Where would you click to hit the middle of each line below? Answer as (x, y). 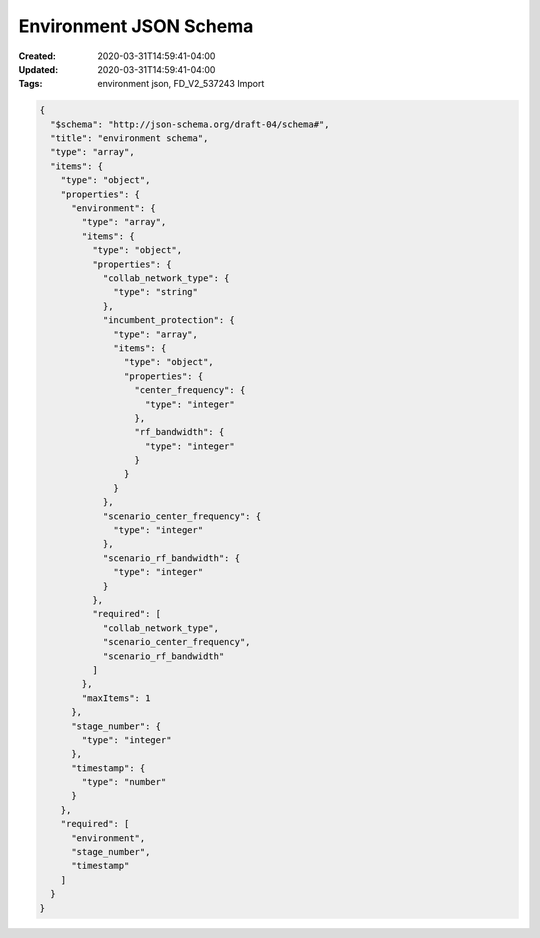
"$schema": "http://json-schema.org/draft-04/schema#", (190, 124)
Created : (37, 56)
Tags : (30, 84)
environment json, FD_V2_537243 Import (181, 84)
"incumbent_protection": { (168, 320)
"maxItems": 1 (116, 698)
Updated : (38, 69)
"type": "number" (124, 782)
